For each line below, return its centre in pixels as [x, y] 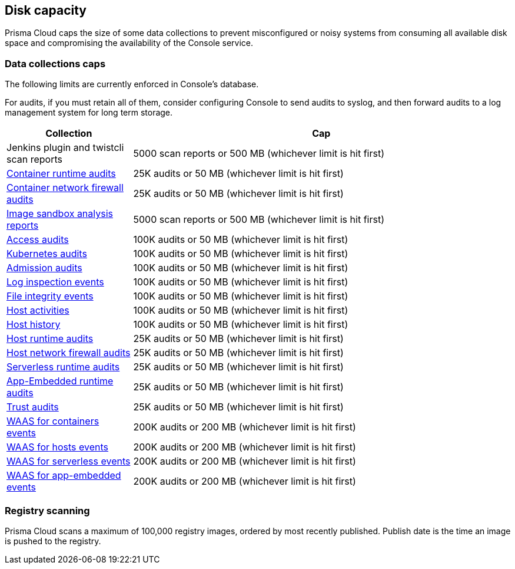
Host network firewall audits [69, 353]
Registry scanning [47, 510]
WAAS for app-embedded [64, 476]
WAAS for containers [53, 421]
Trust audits [33, 407]
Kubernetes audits [47, 254]
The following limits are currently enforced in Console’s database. [132, 84]
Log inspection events [55, 282]
